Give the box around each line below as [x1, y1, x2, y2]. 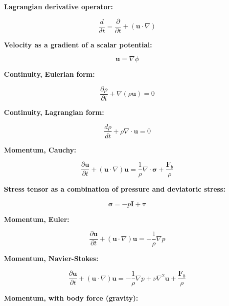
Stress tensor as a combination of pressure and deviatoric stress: [4, 184, 226, 194]
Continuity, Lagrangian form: [4, 107, 104, 117]
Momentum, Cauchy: [4, 144, 76, 154]
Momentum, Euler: [4, 214, 69, 224]
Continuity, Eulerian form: [4, 69, 95, 79]
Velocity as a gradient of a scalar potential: [4, 39, 152, 49]
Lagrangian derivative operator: [4, 1, 113, 11]
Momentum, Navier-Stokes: [4, 253, 98, 263]
